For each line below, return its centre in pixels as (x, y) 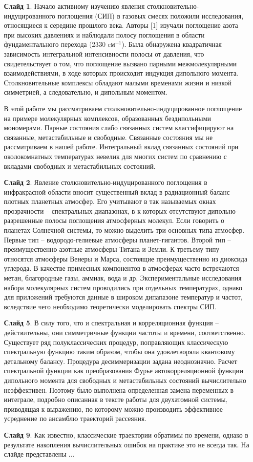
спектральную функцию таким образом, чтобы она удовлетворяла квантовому (119, 352)
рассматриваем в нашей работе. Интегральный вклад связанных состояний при (121, 147)
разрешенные (23, 220)
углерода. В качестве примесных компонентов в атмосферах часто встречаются (122, 268)
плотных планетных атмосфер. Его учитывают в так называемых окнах (110, 201)
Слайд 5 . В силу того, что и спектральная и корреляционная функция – (111, 323)
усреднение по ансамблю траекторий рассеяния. (75, 418)
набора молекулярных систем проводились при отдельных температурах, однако (123, 287)
